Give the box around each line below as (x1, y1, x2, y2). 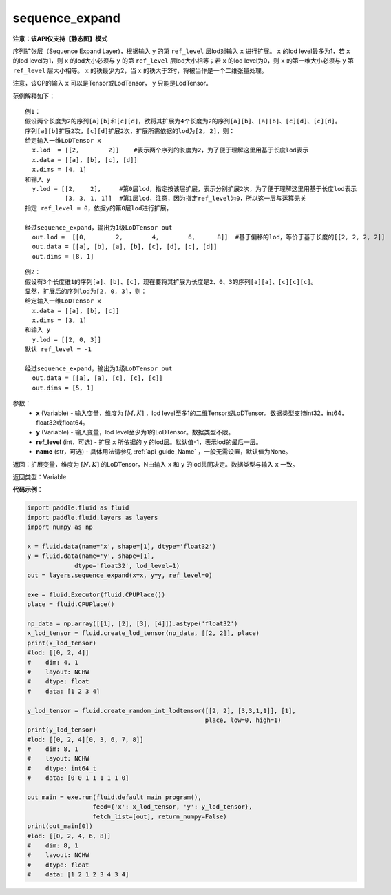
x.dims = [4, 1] (32, 165, 87, 174)
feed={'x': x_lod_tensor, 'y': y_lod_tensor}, (92, 803, 253, 811)
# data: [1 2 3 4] (27, 687, 101, 695)
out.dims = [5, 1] (32, 383, 94, 392)
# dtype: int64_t (27, 764, 96, 772)
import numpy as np (27, 523, 93, 531)
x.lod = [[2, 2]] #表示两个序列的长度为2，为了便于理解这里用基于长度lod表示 (32, 146, 309, 154)
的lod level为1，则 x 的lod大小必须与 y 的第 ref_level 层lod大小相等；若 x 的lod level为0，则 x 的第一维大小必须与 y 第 (12, 57, 354, 65)
